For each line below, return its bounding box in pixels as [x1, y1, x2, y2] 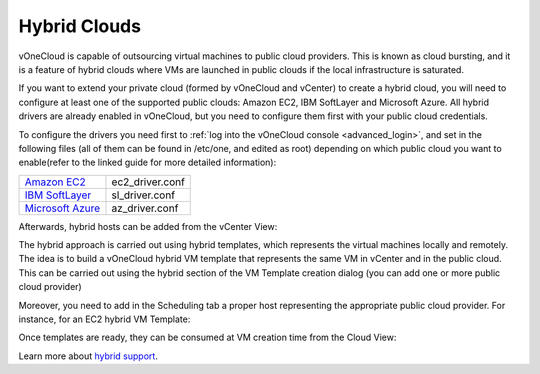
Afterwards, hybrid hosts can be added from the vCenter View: [18, 220, 278, 232]
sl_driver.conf [111, 188, 175, 202]
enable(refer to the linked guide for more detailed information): [18, 156, 277, 169]
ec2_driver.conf [111, 175, 185, 189]
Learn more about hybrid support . [18, 350, 159, 362]
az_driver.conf [111, 201, 179, 215]
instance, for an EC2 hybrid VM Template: [18, 313, 191, 325]
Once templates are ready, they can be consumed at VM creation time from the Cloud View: [18, 331, 397, 344]
